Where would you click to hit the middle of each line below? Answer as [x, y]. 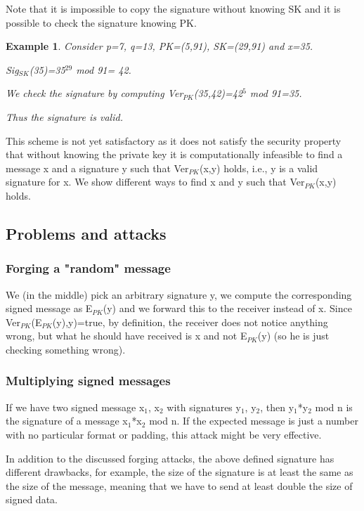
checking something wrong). [66, 349]
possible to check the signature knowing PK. [101, 22]
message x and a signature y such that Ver [97, 168]
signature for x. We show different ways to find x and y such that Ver [155, 182]
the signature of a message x [67, 421]
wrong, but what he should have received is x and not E [126, 336]
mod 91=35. [276, 93]
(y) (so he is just [293, 336]
